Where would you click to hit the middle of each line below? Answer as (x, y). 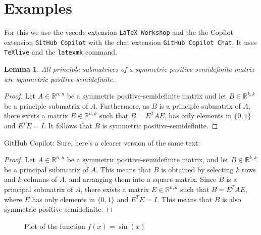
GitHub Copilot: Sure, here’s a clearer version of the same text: (102, 142)
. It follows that (68, 126)
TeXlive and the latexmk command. (61, 52)
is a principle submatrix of (200, 105)
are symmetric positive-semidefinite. (60, 79)
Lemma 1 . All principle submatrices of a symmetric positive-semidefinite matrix (129, 69)
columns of (40, 179)
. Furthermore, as (122, 105)
